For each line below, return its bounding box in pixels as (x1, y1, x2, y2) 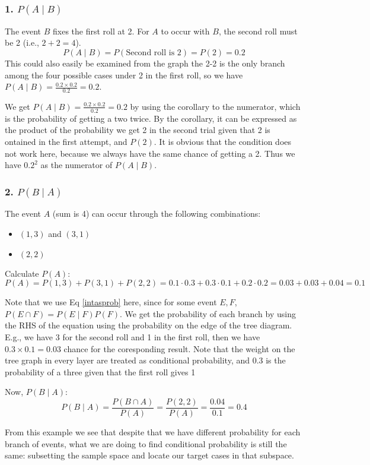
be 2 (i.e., (5, 36, 39, 49)
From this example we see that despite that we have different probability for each (5, 426, 301, 438)
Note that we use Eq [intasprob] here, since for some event (5, 296, 217, 308)
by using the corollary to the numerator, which (130, 100, 301, 112)
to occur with (161, 24, 210, 37)
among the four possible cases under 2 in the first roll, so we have (5, 68, 243, 81)
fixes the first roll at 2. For (53, 24, 149, 37)
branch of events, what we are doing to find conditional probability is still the (5, 437, 287, 450)
